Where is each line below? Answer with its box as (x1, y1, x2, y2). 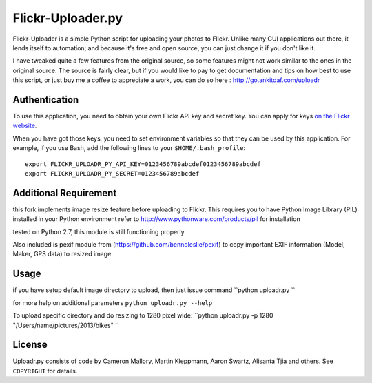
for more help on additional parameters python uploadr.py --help (12, 298, 213, 307)
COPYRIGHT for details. (12, 366, 78, 375)
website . (12, 121, 37, 130)
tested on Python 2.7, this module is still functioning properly (12, 227, 185, 236)
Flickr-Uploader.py (12, 10, 123, 25)
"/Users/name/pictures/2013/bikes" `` (12, 321, 120, 329)
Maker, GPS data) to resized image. (12, 250, 113, 258)
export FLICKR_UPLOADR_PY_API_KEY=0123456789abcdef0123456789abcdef (25, 160, 261, 168)
